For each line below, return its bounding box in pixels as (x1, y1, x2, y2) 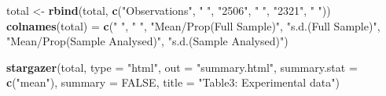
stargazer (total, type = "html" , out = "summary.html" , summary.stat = (6, 59, 358, 75)
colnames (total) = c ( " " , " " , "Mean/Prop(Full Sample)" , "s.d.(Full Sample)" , (6, 17, 380, 34)
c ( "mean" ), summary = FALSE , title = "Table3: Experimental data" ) (6, 74, 340, 91)
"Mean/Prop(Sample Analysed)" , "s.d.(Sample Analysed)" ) (6, 33, 289, 49)
